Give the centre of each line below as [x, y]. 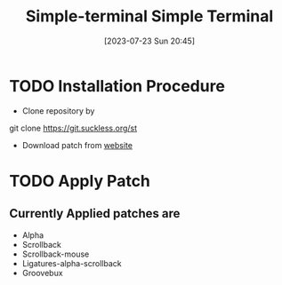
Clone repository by [58, 111]
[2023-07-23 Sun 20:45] [149, 41]
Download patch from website [77, 145]
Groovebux [43, 273]
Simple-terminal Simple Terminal [149, 16]
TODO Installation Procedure [117, 86]
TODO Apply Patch [80, 181]
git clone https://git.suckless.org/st [73, 128]
